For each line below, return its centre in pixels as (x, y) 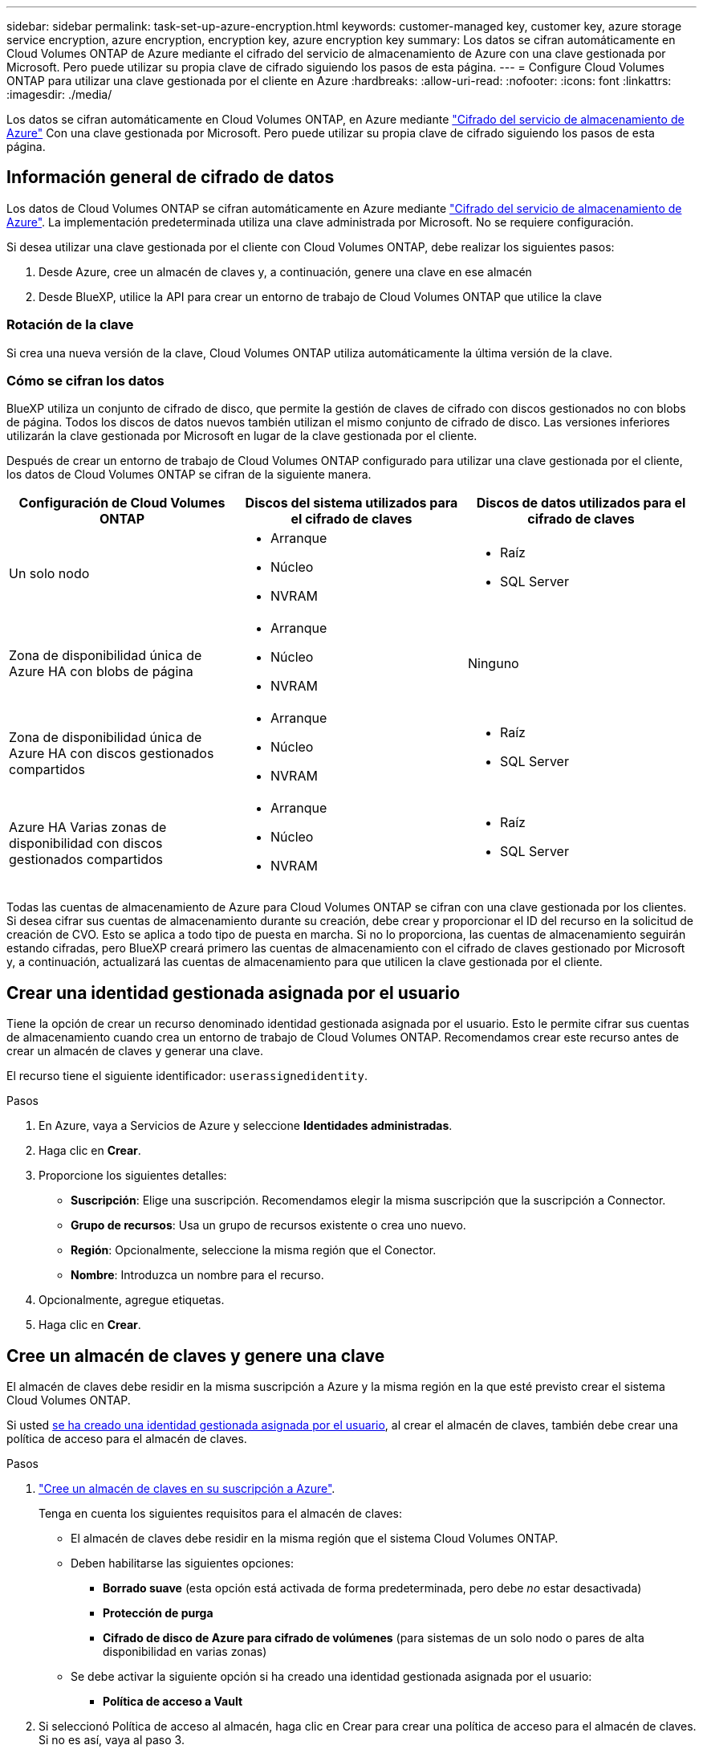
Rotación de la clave (70, 325)
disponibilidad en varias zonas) (185, 1652)
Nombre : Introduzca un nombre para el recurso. (197, 1275)
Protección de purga (158, 1613)
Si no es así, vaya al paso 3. (112, 1740)
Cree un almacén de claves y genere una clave (196, 1356)
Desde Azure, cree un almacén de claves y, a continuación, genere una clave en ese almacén (285, 271)
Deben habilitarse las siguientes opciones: (182, 1563)
